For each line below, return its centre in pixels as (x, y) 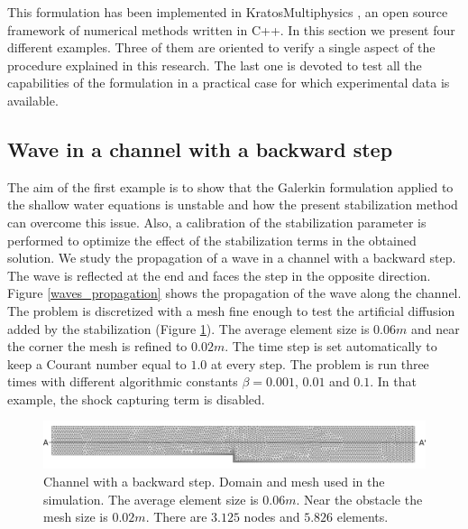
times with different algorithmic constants (123, 381)
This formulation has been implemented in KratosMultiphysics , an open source (228, 12)
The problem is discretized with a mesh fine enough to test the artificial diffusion (231, 310)
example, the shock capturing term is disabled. (136, 399)
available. (33, 100)
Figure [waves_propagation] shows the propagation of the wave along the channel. (234, 293)
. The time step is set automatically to (331, 346)
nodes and (272, 517)
